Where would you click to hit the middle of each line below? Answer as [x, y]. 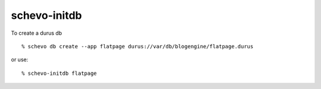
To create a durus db [37, 33]
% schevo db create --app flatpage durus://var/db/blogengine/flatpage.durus [138, 46]
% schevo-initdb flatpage [59, 73]
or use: [20, 60]
